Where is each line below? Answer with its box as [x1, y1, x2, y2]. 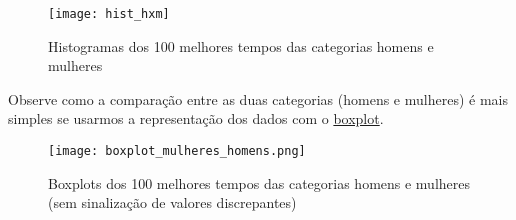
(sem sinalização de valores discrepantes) [48, 192, 297, 213]
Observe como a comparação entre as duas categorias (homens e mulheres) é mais [8, 88, 508, 109]
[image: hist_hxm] [48, 7, 170, 21]
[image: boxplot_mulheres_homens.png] [48, 144, 306, 159]
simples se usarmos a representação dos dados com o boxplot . [8, 108, 384, 129]
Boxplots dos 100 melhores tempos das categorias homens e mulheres [48, 172, 471, 193]
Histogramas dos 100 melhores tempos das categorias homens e [48, 35, 434, 56]
